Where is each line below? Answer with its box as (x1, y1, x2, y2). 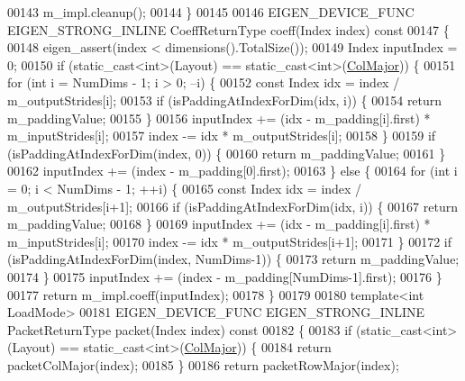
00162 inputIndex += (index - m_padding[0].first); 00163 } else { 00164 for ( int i (7, 161, 458, 180)
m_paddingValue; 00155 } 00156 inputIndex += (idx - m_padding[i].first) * (7, 108, 431, 127)
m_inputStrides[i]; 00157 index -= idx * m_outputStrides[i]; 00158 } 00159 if (7, 126, 436, 145)
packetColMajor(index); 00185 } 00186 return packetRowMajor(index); (7, 355, 399, 374)
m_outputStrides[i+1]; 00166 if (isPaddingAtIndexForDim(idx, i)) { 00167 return (7, 196, 458, 215)
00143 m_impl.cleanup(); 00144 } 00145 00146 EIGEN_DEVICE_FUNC (7, 3, 415, 21)
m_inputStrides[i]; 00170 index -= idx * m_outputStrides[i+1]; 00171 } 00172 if (7, 231, 452, 250)
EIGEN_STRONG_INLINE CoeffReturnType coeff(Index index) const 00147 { (7, 20, 450, 39)
